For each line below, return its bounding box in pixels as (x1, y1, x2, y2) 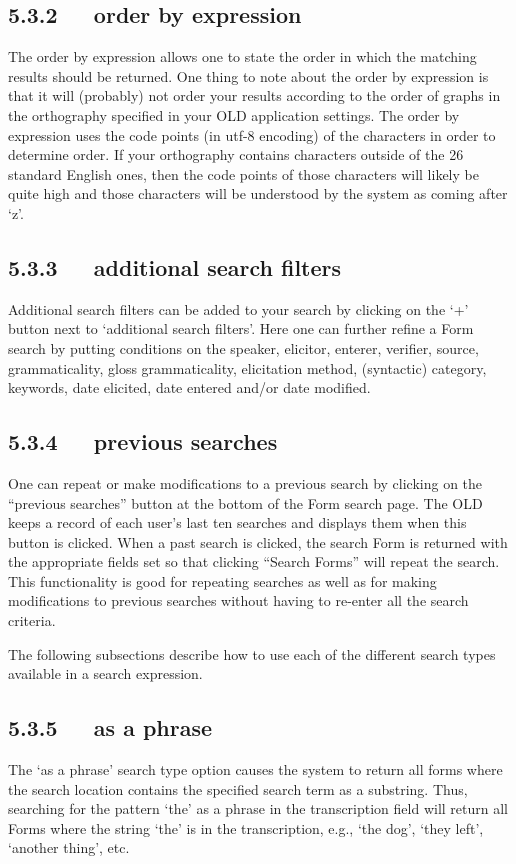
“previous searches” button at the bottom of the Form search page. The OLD (8, 492, 483, 513)
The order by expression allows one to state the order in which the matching (8, 46, 477, 67)
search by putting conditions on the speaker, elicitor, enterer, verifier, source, (8, 337, 479, 358)
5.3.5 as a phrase (8, 712, 213, 743)
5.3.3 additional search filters (8, 251, 342, 282)
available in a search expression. (8, 663, 203, 684)
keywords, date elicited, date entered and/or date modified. (8, 377, 371, 398)
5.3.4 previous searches (8, 426, 278, 457)
